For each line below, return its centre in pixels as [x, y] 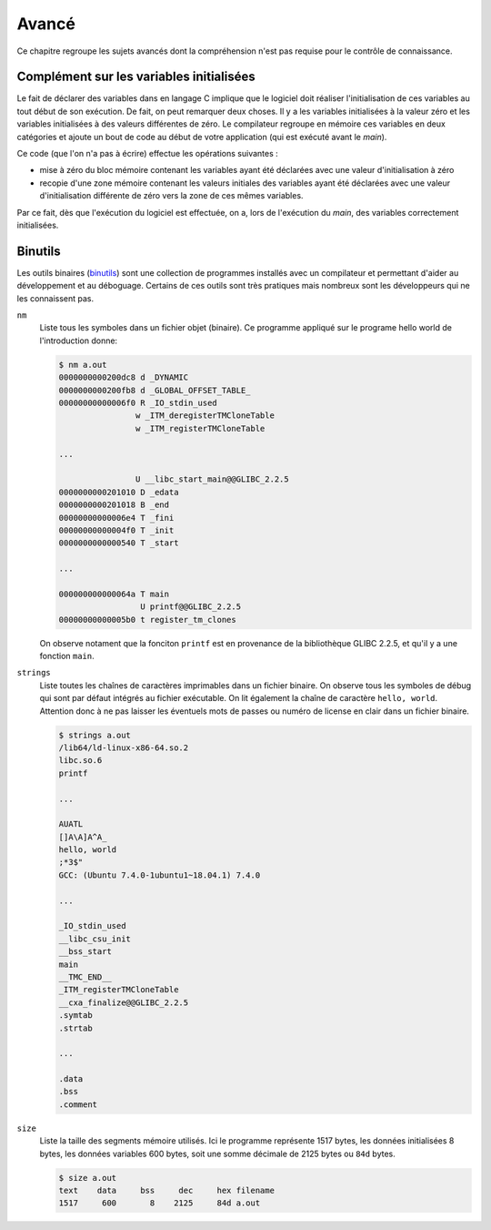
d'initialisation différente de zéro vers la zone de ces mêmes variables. [171, 196]
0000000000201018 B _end [114, 505]
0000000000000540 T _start [119, 543]
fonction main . [67, 656]
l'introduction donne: [79, 341]
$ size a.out [88, 1178]
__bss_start [85, 952]
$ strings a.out [95, 735]
